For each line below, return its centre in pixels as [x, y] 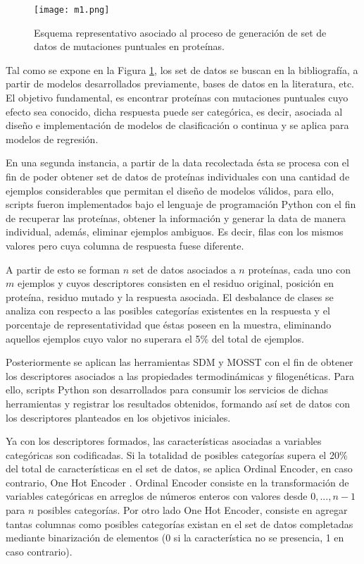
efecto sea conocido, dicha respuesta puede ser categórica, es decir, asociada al [174, 111]
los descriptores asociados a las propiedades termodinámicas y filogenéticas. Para [180, 375]
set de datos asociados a [184, 269]
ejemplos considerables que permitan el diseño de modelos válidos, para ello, [170, 190]
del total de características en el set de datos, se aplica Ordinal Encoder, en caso [179, 468]
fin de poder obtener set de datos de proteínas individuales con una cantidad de [178, 176]
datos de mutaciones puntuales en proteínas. [130, 46]
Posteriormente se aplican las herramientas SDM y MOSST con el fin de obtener [180, 362]
